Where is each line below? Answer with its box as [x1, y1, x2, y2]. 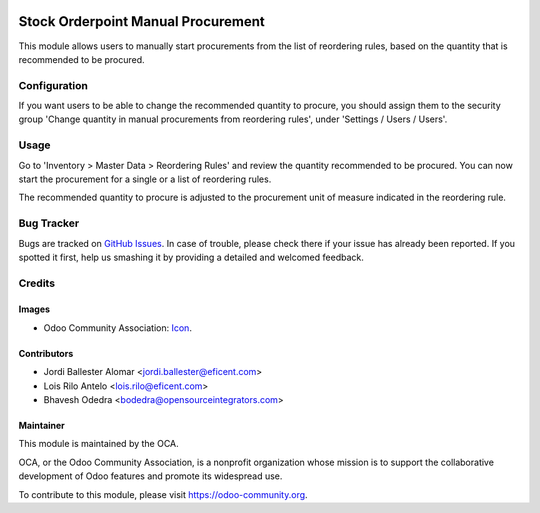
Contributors [18, 347, 74, 359]
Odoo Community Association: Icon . [43, 321, 192, 334]
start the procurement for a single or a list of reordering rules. [18, 173, 272, 185]
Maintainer [18, 420, 65, 432]
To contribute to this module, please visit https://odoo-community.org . [18, 488, 309, 500]
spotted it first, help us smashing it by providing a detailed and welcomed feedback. [18, 251, 364, 263]
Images [18, 303, 50, 315]
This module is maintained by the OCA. [18, 438, 179, 450]
